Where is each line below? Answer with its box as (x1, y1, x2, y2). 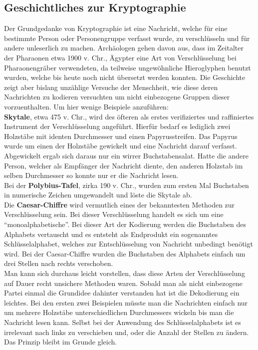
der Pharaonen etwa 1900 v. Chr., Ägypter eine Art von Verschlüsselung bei (4, 52, 237, 62)
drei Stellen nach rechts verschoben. (4, 258, 113, 268)
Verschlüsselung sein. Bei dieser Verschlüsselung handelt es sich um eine (4, 209, 224, 219)
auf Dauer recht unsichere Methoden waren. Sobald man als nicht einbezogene (4, 277, 243, 288)
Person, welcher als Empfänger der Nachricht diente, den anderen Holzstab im (4, 160, 243, 170)
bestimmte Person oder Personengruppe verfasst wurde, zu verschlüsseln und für (4, 32, 250, 43)
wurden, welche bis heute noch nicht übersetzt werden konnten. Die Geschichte (4, 72, 246, 82)
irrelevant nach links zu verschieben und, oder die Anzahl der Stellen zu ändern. (4, 326, 249, 337)
